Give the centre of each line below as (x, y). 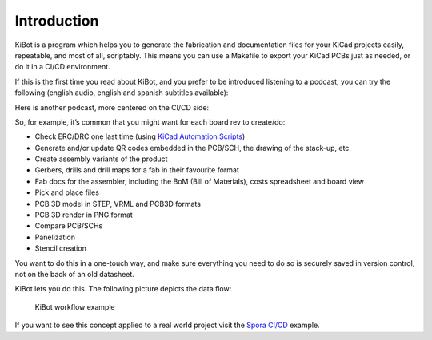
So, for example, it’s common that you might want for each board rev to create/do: (150, 122)
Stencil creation (61, 248)
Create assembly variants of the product (101, 159)
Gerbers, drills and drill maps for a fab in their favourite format (137, 170)
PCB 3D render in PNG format (84, 215)
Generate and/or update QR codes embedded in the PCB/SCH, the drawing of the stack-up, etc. (193, 148)
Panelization (55, 237)
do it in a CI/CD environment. (63, 67)
